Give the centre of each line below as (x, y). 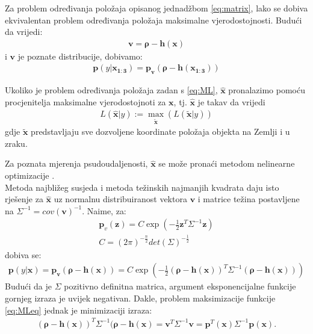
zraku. (16, 143)
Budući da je (28, 286)
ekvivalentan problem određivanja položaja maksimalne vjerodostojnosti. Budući (153, 20)
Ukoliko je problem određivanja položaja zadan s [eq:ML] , (111, 90)
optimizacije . (30, 175)
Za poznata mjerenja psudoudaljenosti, (76, 163)
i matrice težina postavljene (249, 199)
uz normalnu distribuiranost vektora (120, 199)
